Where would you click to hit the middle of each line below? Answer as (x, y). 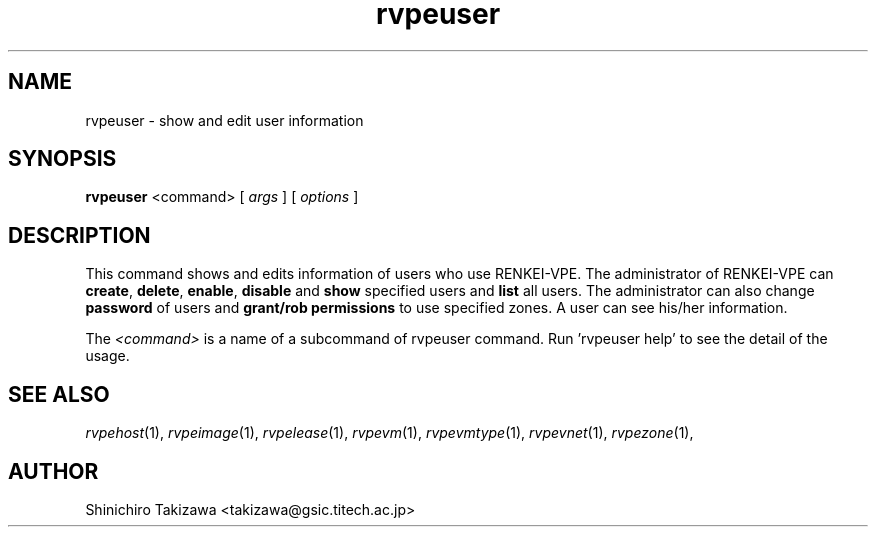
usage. (107, 356)
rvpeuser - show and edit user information (224, 120)
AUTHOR (53, 471)
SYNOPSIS (62, 159)
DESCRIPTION (79, 235)
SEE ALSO (59, 394)
